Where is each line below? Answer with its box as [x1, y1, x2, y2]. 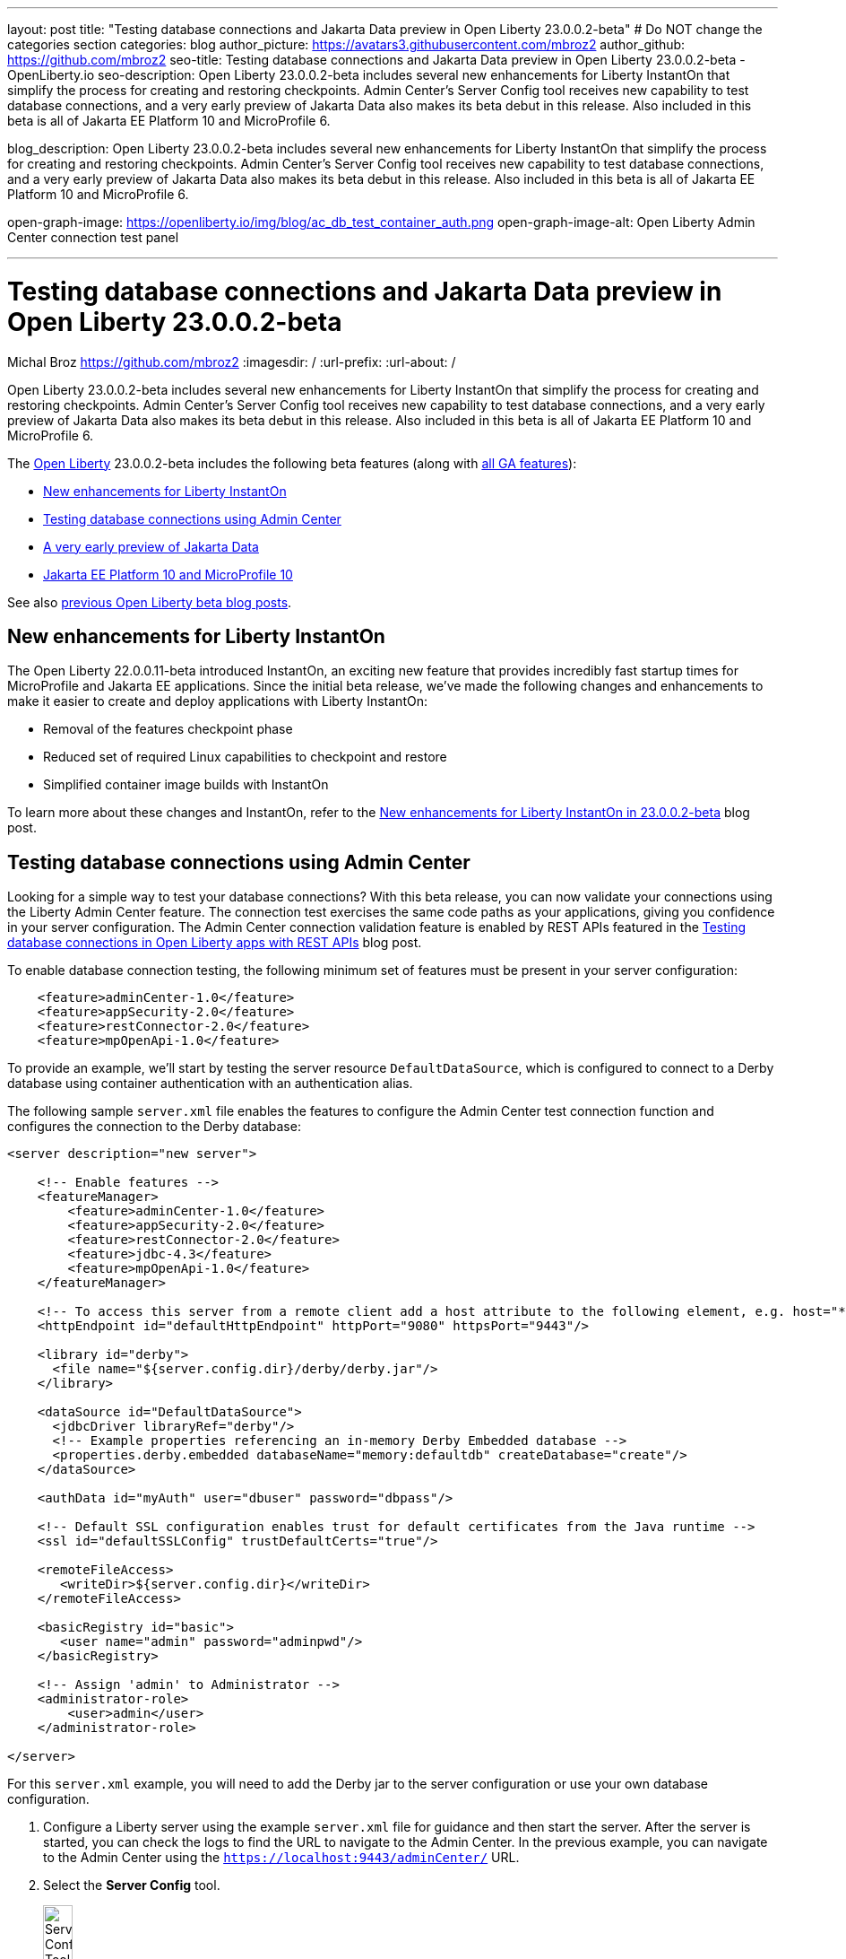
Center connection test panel [7, 230, 179, 245]
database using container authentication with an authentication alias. [7, 1075, 413, 1092]
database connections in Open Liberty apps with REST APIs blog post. [7, 935, 422, 951]
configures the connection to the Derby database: [7, 1119, 301, 1135]
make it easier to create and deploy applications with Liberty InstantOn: [7, 693, 427, 710]
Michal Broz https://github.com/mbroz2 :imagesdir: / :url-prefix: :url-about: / [7, 353, 456, 370]
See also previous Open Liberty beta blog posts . [7, 594, 292, 610]
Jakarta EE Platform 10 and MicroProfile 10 [43, 566, 293, 582]
